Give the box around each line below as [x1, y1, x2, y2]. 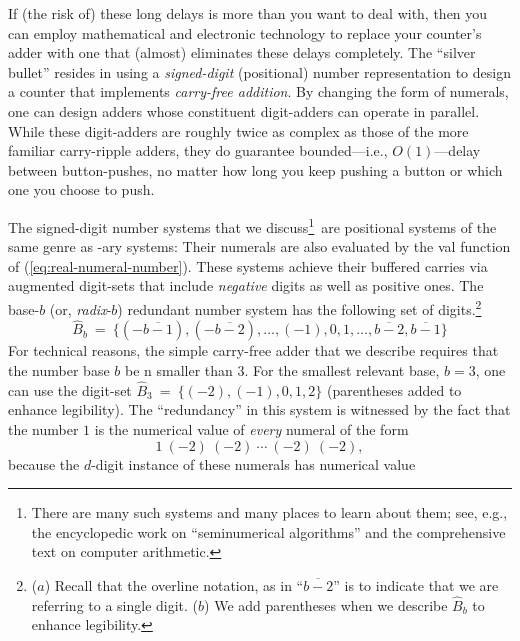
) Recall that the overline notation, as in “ [44, 575, 304, 595]
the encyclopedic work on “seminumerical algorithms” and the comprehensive [31, 521, 506, 542]
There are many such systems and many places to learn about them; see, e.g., [31, 502, 508, 523]
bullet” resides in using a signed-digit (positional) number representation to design [8, 61, 511, 82]
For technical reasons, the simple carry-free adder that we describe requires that [8, 340, 499, 361]
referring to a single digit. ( [31, 594, 199, 615]
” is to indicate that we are [333, 575, 499, 595]
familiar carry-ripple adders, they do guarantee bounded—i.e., [8, 140, 388, 161]
